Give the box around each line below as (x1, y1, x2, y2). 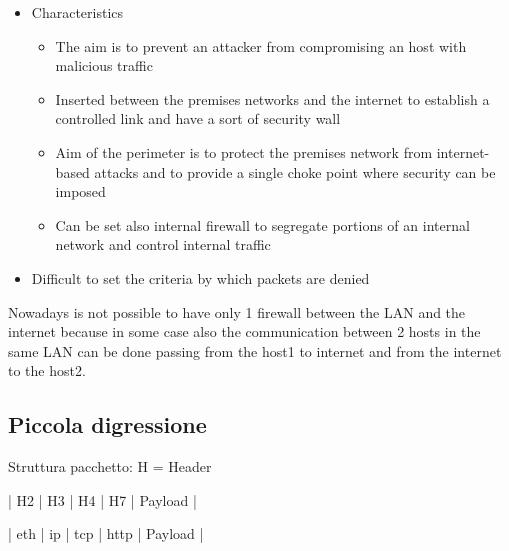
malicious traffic (55, 55, 153, 76)
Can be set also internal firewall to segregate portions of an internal (55, 214, 470, 235)
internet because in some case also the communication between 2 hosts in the (8, 321, 481, 342)
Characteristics (31, 2, 124, 22)
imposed (55, 181, 106, 202)
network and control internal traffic (55, 234, 271, 255)
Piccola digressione (8, 409, 207, 440)
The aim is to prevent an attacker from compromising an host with (55, 35, 467, 56)
